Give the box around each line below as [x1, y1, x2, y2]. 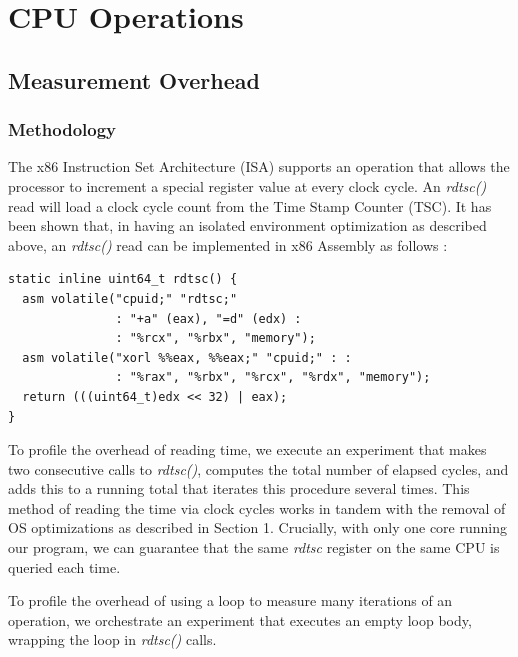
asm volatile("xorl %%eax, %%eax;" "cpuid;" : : [22, 350, 352, 365]
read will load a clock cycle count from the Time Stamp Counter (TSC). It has [8, 195, 492, 216]
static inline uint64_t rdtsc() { [8, 272, 238, 287]
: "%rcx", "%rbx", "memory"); [115, 331, 316, 346]
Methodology [8, 117, 117, 142]
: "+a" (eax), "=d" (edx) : [115, 311, 302, 326]
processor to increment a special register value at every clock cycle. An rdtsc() [8, 175, 487, 196]
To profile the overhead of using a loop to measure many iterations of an [8, 590, 453, 611]
